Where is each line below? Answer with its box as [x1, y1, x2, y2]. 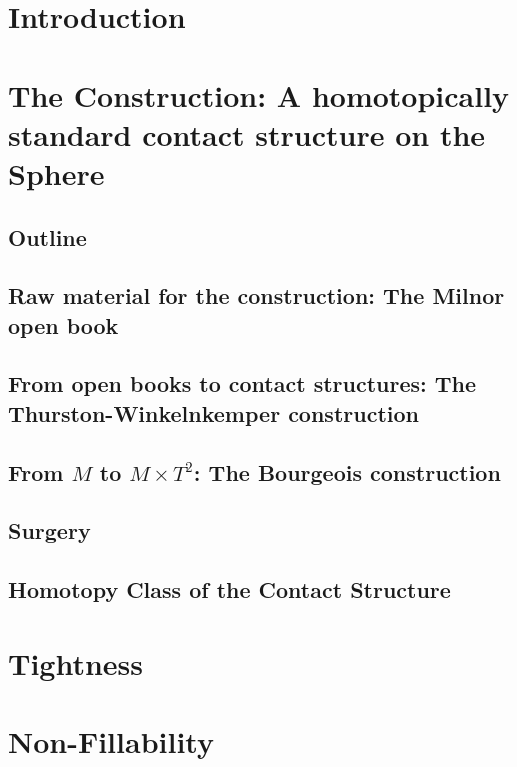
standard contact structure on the [8, 113, 486, 154]
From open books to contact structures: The [8, 368, 477, 399]
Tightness [8, 642, 144, 683]
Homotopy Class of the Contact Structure [8, 574, 451, 605]
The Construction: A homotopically [8, 74, 510, 115]
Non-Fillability [8, 721, 214, 762]
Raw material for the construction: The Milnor [8, 280, 505, 311]
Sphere [8, 152, 105, 193]
